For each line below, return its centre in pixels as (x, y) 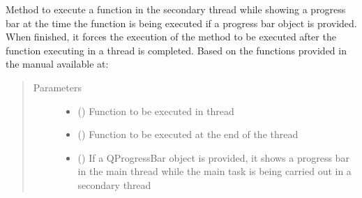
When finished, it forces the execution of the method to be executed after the (171, 37)
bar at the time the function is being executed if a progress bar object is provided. (181, 23)
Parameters (57, 87)
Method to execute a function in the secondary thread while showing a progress (176, 9)
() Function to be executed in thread (156, 111)
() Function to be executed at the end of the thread (188, 134)
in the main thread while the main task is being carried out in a (214, 171)
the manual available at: (57, 64)
